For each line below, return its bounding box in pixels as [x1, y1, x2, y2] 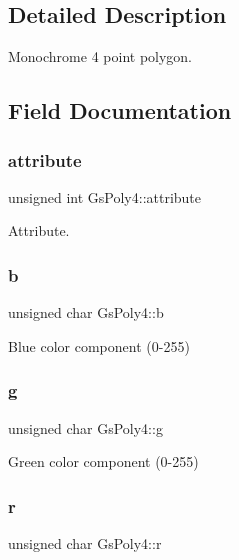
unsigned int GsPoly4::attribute [8, 186, 202, 207]
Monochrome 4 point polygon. [8, 46, 193, 67]
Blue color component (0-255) [8, 335, 190, 356]
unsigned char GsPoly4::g [8, 417, 163, 438]
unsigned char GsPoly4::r [8, 533, 162, 554]
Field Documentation [8, 95, 232, 126]
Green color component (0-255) [8, 451, 199, 472]
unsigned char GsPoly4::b [8, 302, 164, 323]
